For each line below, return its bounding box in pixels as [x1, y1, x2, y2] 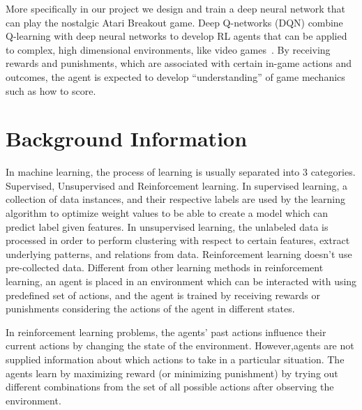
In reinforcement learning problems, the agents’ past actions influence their [6, 324, 326, 339]
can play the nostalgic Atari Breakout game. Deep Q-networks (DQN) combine [6, 15, 343, 29]
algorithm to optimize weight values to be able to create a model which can [6, 206, 329, 220]
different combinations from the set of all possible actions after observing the [6, 379, 334, 394]
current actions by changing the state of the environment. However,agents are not [6, 338, 354, 353]
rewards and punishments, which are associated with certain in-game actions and [6, 56, 352, 70]
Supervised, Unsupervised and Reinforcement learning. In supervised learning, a [6, 178, 348, 192]
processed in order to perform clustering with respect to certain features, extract [6, 233, 350, 248]
